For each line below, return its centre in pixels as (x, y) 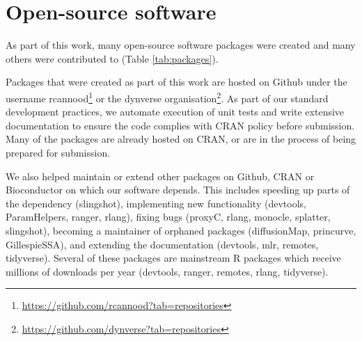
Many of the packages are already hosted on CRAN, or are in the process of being (181, 139)
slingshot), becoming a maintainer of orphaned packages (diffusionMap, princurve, (181, 230)
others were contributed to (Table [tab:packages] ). (112, 58)
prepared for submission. (58, 152)
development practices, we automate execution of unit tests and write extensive (175, 112)
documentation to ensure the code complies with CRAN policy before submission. (180, 125)
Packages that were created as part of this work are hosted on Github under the (176, 82)
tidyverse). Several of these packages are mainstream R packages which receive (173, 258)
